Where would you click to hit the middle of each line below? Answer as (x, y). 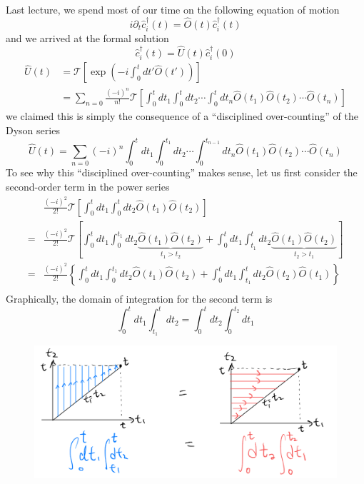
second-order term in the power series (88, 187)
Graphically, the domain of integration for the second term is (139, 299)
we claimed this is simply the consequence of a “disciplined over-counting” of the (182, 116)
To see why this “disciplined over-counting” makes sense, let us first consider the (182, 172)
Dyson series (33, 130)
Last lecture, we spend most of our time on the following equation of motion (173, 9)
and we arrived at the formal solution (87, 38)
